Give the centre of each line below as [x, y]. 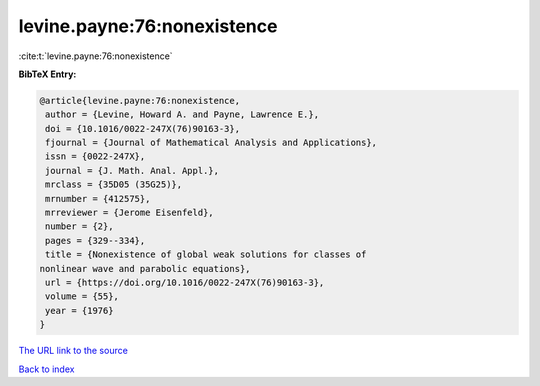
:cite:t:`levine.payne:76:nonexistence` [96, 56]
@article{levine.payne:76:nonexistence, [139, 100]
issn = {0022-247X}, [95, 156]
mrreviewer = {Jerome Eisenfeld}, [129, 213]
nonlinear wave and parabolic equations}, [145, 268]
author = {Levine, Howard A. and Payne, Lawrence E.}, [182, 114]
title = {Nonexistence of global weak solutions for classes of [206, 254]
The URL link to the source [73, 351]
